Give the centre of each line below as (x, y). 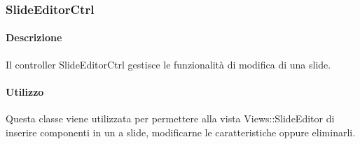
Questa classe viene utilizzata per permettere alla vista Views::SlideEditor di (170, 118)
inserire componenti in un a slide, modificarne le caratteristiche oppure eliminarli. (181, 132)
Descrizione (34, 37)
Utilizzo (25, 91)
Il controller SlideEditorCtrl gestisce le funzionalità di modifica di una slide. (168, 64)
